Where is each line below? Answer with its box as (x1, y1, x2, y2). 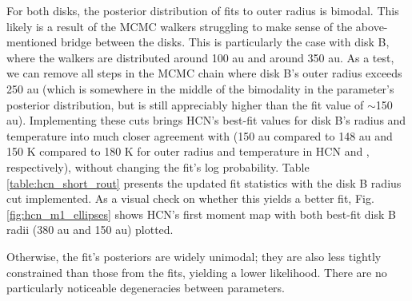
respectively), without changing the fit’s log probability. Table (6, 158, 310, 175)
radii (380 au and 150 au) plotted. (6, 221, 174, 238)
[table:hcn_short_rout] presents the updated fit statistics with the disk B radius (6, 174, 402, 191)
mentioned (6, 34, 58, 50)
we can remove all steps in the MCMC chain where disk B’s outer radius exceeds (6, 65, 402, 81)
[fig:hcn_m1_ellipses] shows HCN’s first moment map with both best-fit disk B (6, 205, 396, 222)
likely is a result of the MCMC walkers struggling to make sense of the (6, 18, 353, 34)
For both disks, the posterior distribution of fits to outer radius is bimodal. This (6, 2, 399, 18)
